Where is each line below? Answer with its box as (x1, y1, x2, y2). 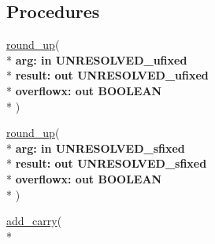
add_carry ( (6, 213, 62, 229)
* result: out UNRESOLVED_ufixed (6, 67, 209, 83)
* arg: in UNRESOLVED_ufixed (6, 51, 187, 68)
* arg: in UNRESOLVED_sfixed (6, 139, 185, 156)
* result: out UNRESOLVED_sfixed (6, 155, 207, 172)
